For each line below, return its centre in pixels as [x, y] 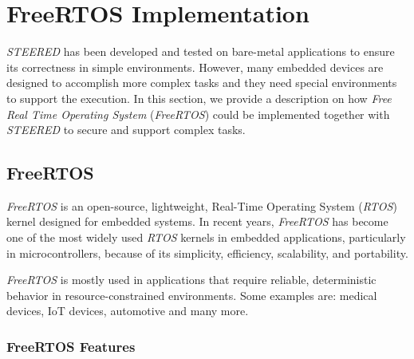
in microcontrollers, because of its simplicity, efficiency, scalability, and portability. [207, 252]
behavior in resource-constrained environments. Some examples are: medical [192, 295]
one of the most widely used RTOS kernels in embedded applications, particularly [206, 237]
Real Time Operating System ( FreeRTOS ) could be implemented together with [198, 114]
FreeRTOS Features [71, 346]
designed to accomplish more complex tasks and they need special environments [202, 83]
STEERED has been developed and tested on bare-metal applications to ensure [201, 51]
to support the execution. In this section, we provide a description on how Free [199, 98]
